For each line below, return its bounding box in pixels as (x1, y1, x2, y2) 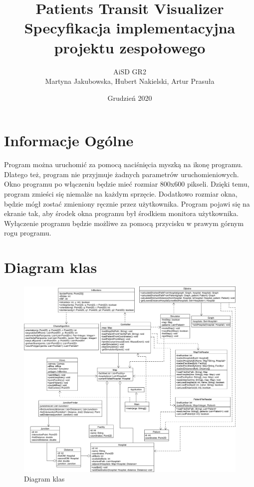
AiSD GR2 (113, 66, 146, 76)
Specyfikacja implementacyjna (24, 17, 236, 38)
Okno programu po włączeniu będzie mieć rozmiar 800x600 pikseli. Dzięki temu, (4, 179, 250, 189)
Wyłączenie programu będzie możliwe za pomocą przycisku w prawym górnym (4, 218, 244, 228)
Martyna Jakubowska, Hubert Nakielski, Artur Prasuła (45, 76, 215, 86)
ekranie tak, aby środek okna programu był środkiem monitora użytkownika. (4, 208, 239, 219)
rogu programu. (4, 228, 51, 238)
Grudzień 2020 (107, 92, 152, 103)
